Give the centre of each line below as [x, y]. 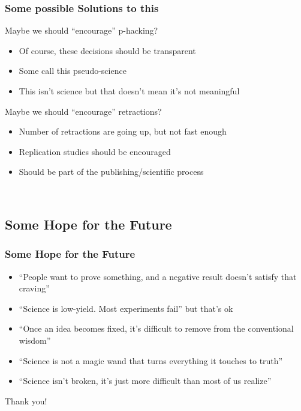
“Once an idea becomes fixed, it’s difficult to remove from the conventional [156, 328]
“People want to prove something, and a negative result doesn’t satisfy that [158, 276]
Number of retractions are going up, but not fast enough [123, 131]
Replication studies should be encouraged [95, 151]
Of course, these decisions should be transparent [107, 50]
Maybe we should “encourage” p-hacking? [82, 30]
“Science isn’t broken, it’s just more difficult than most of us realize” [145, 381]
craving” [34, 288]
